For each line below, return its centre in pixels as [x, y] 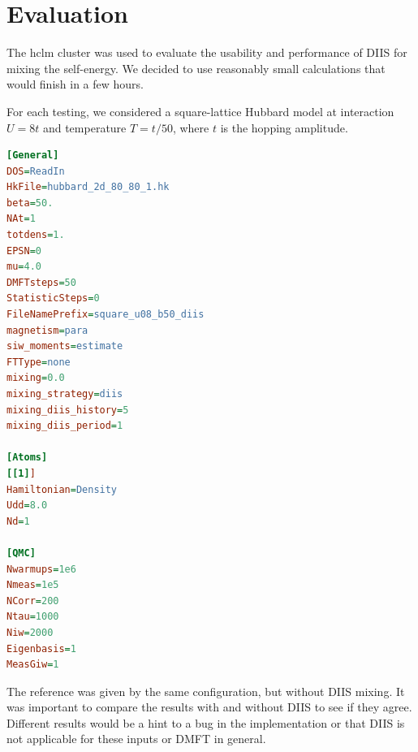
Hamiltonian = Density [62, 489]
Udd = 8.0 [27, 506]
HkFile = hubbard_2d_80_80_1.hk [88, 187]
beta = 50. [30, 203]
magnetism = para [47, 330]
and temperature [84, 127]
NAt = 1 [21, 219]
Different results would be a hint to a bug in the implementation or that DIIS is [206, 722]
